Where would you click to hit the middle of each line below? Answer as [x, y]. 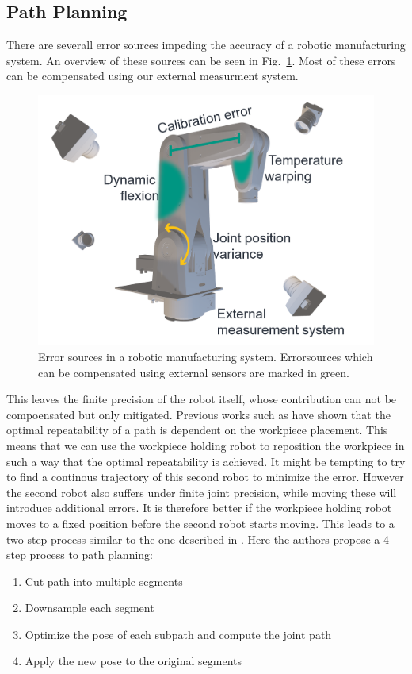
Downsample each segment [90, 608]
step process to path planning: [80, 555]
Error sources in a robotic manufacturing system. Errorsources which [206, 356]
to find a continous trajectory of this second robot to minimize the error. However [205, 477]
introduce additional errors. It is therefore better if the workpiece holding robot [199, 508]
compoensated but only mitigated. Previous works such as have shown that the [198, 414]
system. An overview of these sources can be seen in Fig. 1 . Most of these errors [201, 60]
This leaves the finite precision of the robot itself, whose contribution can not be [202, 399]
